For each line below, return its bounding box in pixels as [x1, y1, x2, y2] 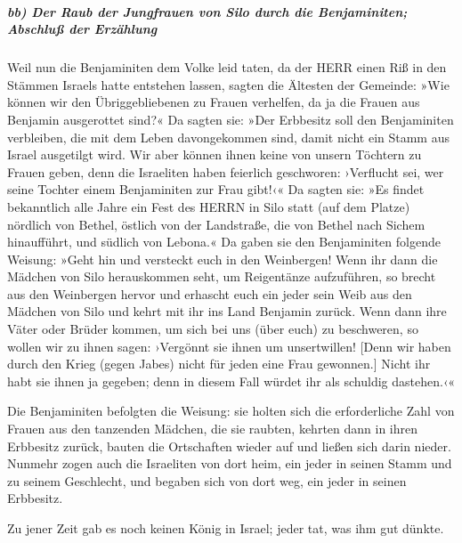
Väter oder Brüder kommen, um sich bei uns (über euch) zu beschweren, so [7, 320, 418, 338]
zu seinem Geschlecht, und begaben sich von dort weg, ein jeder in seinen [7, 471, 407, 490]
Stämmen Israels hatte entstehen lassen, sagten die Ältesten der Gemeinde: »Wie [7, 75, 450, 93]
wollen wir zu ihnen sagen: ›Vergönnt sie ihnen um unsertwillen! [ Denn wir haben [7, 336, 451, 355]
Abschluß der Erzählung [7, 20, 158, 38]
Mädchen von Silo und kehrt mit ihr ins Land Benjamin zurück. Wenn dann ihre [7, 302, 447, 320]
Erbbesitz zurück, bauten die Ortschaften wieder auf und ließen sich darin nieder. [7, 436, 451, 455]
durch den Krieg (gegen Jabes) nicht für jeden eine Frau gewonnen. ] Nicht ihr [7, 354, 431, 373]
